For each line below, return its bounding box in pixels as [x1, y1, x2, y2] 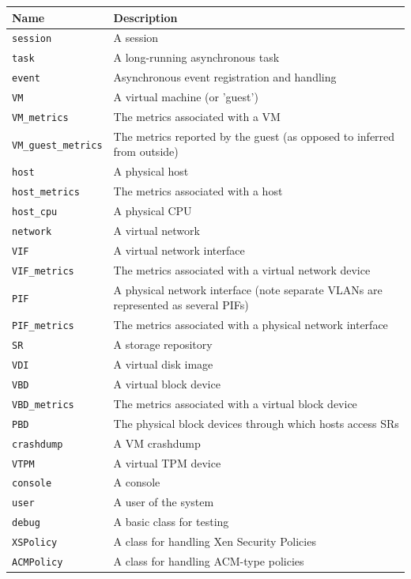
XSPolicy [12, 537, 58, 549]
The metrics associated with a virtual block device [113, 395, 357, 411]
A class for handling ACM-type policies [113, 553, 304, 570]
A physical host [113, 163, 189, 180]
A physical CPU [113, 202, 192, 219]
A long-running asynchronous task [113, 49, 280, 66]
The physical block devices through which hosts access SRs [113, 414, 399, 431]
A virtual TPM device [113, 454, 221, 471]
